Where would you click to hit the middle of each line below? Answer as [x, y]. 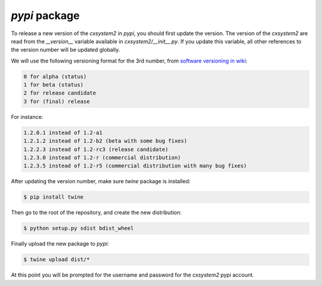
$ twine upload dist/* [57, 260]
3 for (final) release [57, 101]
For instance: [27, 117]
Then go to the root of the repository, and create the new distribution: [96, 213]
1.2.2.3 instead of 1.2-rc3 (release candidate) [96, 149]
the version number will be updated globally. [66, 50]
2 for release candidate [60, 93]
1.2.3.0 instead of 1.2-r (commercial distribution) [102, 158]
